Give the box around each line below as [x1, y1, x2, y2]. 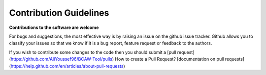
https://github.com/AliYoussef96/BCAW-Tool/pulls [10, 56, 113, 62]
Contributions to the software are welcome [9, 25, 99, 30]
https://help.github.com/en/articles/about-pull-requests [10, 63, 124, 69]
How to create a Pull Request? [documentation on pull [115, 56, 224, 62]
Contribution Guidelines [9, 7, 109, 18]
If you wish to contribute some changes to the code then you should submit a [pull [9, 49, 176, 55]
